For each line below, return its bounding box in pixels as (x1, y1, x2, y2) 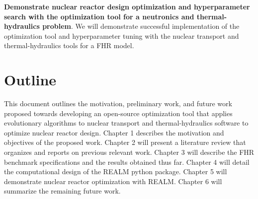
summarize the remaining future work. (4, 186, 121, 196)
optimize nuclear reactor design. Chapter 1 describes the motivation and (4, 127, 224, 137)
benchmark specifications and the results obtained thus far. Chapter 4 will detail (4, 156, 250, 167)
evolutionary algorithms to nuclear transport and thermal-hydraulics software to (4, 118, 249, 128)
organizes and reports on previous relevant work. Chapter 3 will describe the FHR (4, 147, 255, 157)
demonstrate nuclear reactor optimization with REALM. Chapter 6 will (4, 176, 222, 186)
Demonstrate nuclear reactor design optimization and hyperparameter (4, 1, 250, 11)
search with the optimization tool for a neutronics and (4, 11, 194, 21)
